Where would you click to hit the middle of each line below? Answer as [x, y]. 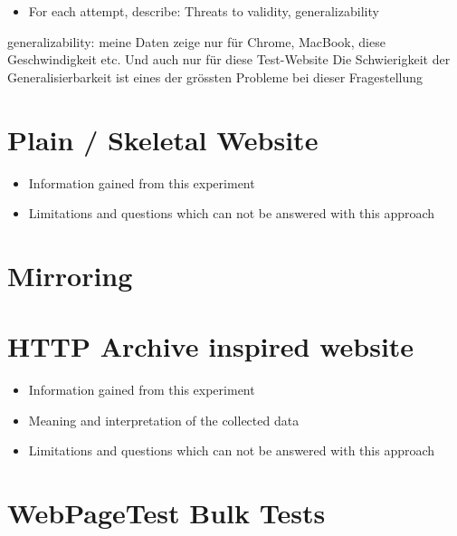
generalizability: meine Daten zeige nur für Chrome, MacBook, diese [196, 41]
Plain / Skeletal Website [163, 139]
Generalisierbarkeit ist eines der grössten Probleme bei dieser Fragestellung [215, 77]
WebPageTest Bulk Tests [167, 513]
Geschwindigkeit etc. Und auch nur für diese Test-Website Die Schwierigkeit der [229, 59]
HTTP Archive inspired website [211, 346]
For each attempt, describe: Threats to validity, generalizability [204, 11]
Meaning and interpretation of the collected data [164, 420]
